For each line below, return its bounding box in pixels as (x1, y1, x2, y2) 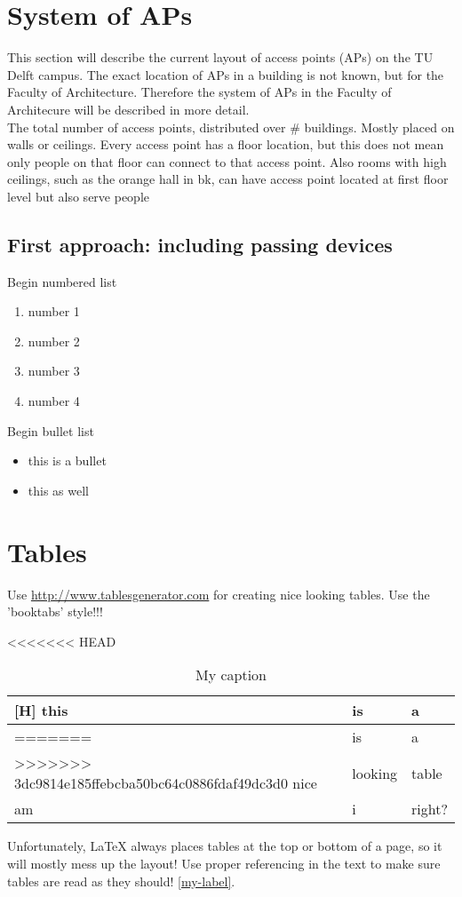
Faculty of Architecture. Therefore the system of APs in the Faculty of (7, 83, 392, 101)
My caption (195, 664, 267, 686)
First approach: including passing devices (7, 230, 393, 258)
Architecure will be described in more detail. (7, 99, 250, 118)
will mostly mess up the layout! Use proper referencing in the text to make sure (7, 853, 441, 872)
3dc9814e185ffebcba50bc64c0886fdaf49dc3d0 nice (14, 773, 317, 794)
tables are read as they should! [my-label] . (7, 871, 235, 890)
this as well (28, 480, 89, 499)
